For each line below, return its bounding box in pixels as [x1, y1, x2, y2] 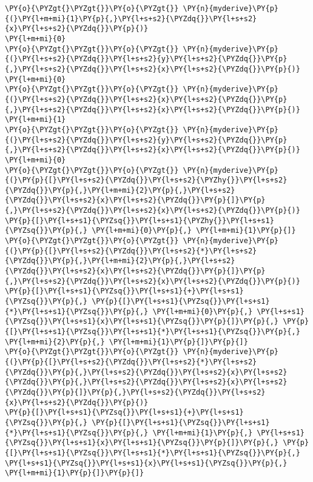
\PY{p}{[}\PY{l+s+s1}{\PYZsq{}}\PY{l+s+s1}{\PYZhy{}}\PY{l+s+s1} [5, 216, 274, 225]
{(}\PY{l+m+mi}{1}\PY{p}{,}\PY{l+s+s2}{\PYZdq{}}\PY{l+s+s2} [5, 14, 257, 23]
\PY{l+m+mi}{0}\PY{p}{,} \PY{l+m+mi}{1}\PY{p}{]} [92, 226, 296, 235]
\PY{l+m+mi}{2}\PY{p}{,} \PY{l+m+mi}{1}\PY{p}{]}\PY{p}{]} [5, 337, 248, 346]
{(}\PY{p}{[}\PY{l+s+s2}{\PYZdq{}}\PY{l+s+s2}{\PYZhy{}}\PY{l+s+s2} [5, 176, 288, 185]
